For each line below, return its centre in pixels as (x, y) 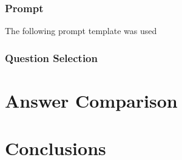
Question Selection (51, 57)
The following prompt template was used (81, 31)
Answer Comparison (91, 100)
